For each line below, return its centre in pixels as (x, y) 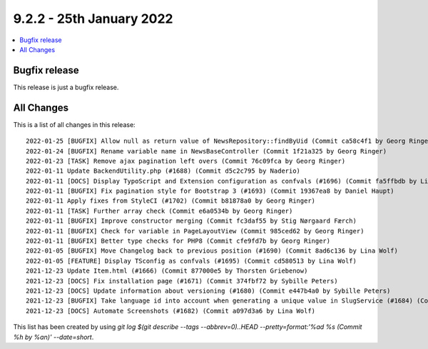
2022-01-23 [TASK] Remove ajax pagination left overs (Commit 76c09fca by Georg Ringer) (186, 161)
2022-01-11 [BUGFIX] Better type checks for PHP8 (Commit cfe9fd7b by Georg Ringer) (178, 241)
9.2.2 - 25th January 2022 (93, 19)
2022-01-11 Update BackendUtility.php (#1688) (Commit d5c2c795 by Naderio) (163, 171)
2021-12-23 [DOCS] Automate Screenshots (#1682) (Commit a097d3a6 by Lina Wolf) (171, 311)
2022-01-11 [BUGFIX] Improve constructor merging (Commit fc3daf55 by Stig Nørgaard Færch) (191, 221)
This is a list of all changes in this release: (74, 124)
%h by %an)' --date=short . (53, 337)
